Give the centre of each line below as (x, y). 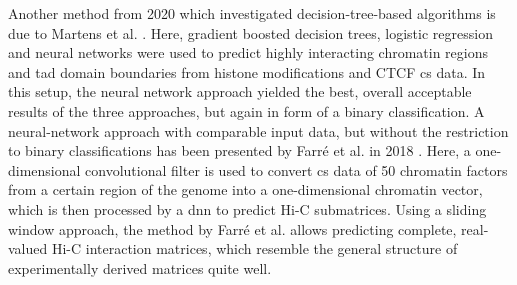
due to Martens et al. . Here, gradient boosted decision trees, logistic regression (250, 32)
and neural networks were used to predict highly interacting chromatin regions (248, 52)
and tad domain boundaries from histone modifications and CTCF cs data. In (247, 71)
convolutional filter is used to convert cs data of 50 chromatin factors (296, 169)
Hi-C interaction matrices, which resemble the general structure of (254, 248)
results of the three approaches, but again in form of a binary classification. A (246, 110)
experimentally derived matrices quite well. (140, 267)
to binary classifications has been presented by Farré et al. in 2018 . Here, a (239, 150)
